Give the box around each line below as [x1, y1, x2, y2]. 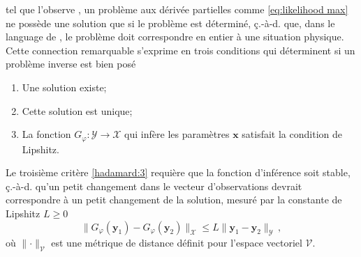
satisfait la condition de [242, 127, 342, 141]
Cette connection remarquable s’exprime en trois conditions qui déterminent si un [6, 42, 355, 57]
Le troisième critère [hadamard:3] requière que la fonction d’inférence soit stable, [6, 165, 351, 180]
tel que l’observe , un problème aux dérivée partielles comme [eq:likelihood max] [6, 2, 348, 16]
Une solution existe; [22, 79, 107, 94]
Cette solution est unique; [22, 103, 133, 118]
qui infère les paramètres [124, 127, 230, 141]
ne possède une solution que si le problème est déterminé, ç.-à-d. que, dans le [6, 15, 335, 30]
